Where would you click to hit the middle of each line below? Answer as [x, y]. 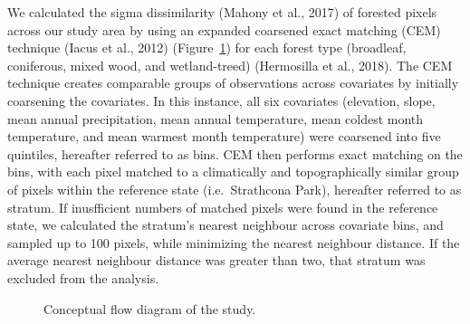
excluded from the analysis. [83, 277]
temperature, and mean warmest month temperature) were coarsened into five [224, 136]
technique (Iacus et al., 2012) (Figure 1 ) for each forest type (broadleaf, [207, 48]
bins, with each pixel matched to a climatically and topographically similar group [233, 172]
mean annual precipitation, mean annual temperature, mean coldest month [216, 118]
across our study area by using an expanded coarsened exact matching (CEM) [224, 29]
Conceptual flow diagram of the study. [150, 308]
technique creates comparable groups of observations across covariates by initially [233, 83]
